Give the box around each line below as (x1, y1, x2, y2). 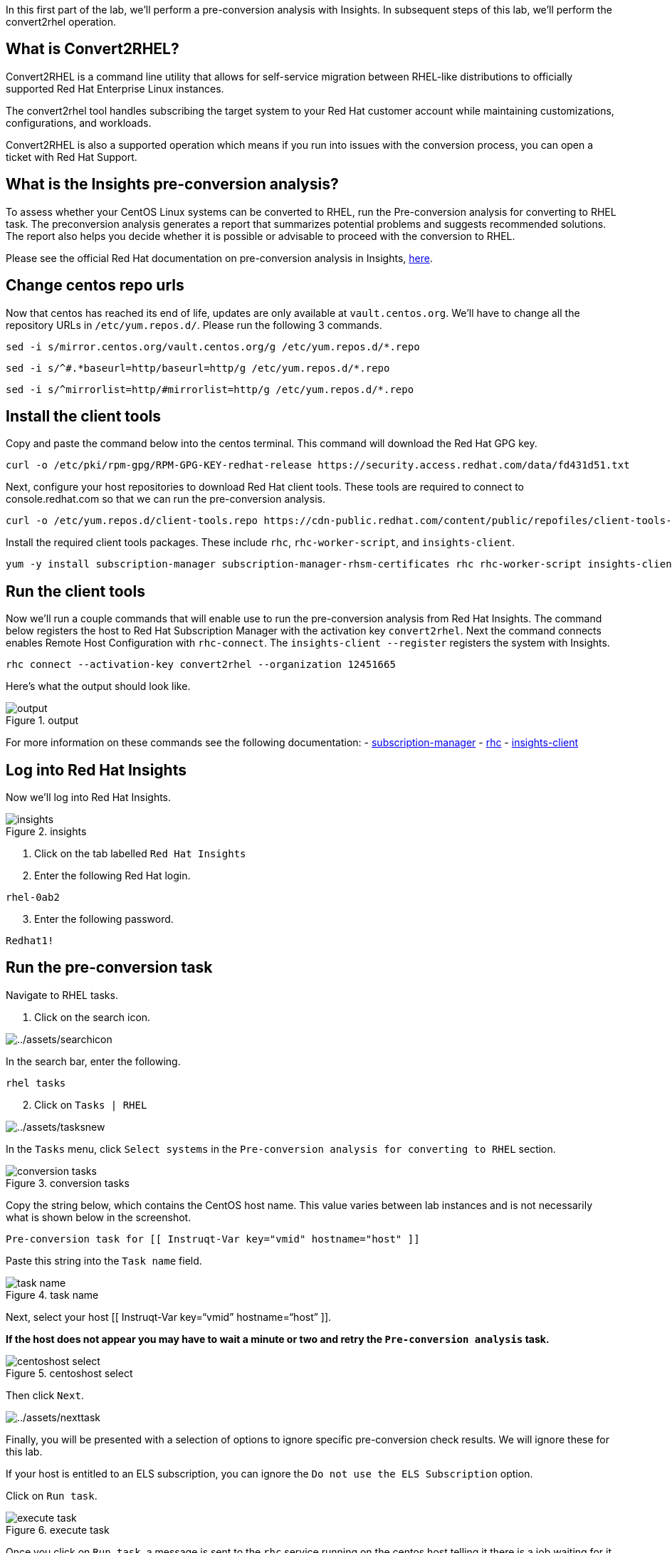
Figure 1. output (6, 714, 79, 727)
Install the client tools (6, 407, 162, 425)
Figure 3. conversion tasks (6, 1176, 130, 1189)
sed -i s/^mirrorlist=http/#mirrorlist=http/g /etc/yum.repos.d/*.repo (6, 383, 414, 395)
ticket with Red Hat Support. (6, 150, 137, 163)
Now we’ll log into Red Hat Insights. (6, 791, 172, 804)
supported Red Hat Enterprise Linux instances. (6, 82, 224, 95)
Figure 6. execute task (6, 1523, 110, 1536)
